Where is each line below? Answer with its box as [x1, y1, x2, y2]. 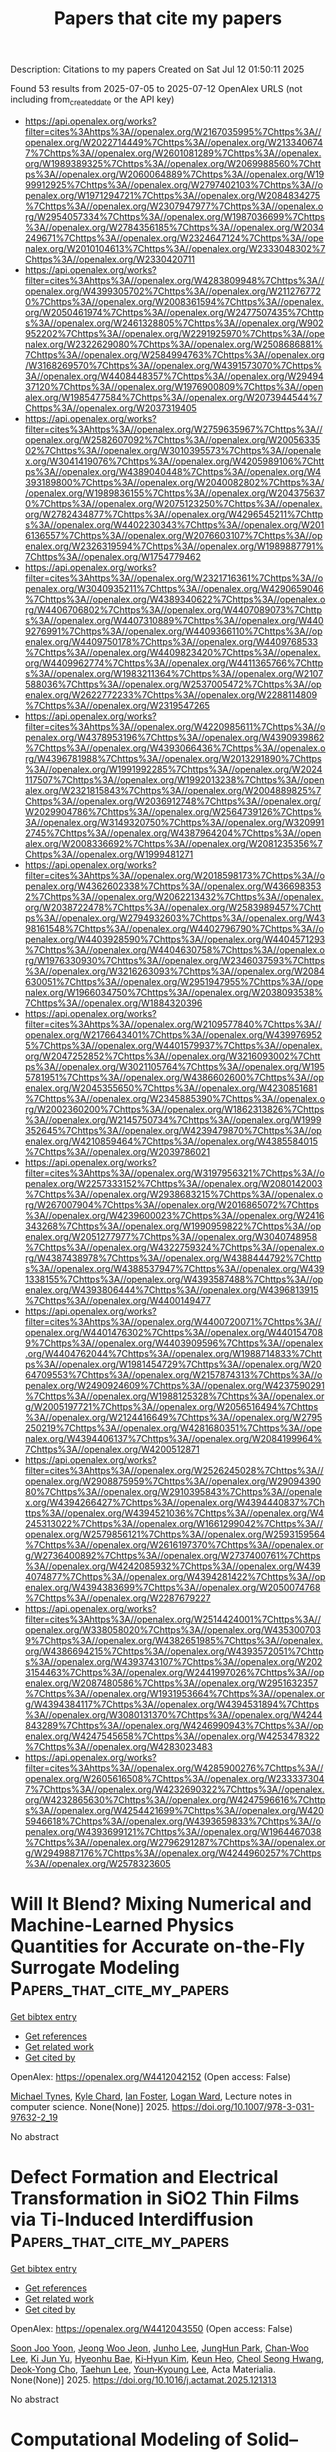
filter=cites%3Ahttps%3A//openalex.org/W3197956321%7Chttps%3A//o [24, 1167, 325, 1179]
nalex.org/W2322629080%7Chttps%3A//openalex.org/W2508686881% [24, 338, 324, 350]
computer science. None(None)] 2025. [10, 2100, 170, 2112]
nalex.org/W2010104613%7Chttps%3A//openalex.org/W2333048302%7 [24, 242, 326, 254]
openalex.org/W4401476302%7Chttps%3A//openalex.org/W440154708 [24, 1326, 323, 1338]
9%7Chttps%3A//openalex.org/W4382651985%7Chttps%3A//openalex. [24, 1634, 323, 1646]
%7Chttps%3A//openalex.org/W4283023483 [24, 1740, 213, 1752]
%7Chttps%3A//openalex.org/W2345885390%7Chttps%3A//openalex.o [24, 1092, 326, 1104]
